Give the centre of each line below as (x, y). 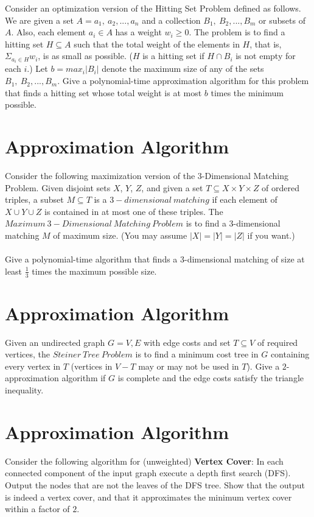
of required (277, 342)
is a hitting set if (173, 56)
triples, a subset (34, 199)
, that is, (266, 44)
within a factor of (37, 509)
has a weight (138, 32)
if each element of (245, 199)
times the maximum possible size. (94, 271)
